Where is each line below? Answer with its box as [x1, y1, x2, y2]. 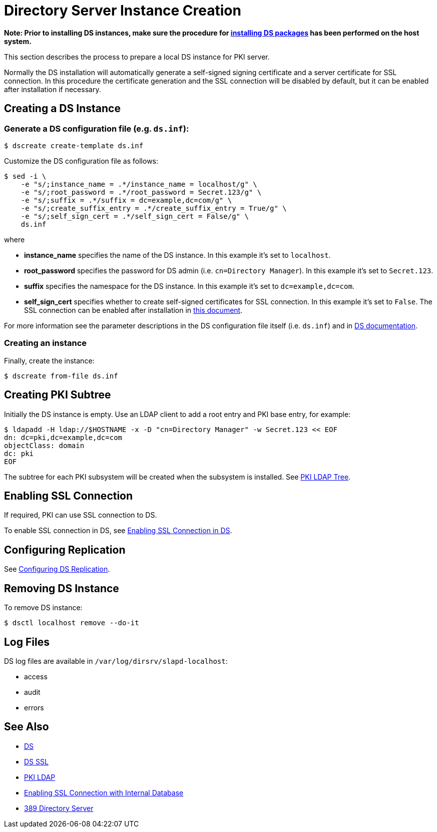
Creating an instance [4, 338, 87, 348]
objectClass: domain [4, 441, 85, 450]
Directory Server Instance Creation [4, 2, 241, 19]
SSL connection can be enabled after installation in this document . [24, 305, 243, 314]
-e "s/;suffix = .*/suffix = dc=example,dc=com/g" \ [21, 196, 232, 204]
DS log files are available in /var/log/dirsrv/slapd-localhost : [4, 656, 228, 665]
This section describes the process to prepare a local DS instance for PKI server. [4, 52, 270, 61]
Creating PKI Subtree [4, 388, 111, 401]
